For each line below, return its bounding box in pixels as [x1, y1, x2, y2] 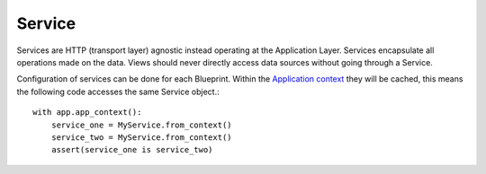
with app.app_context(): [32, 108, 142, 117]
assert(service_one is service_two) [50, 144, 213, 155]
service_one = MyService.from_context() [50, 119, 233, 130]
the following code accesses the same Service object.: [16, 86, 220, 97]
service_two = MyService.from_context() [50, 132, 233, 143]
